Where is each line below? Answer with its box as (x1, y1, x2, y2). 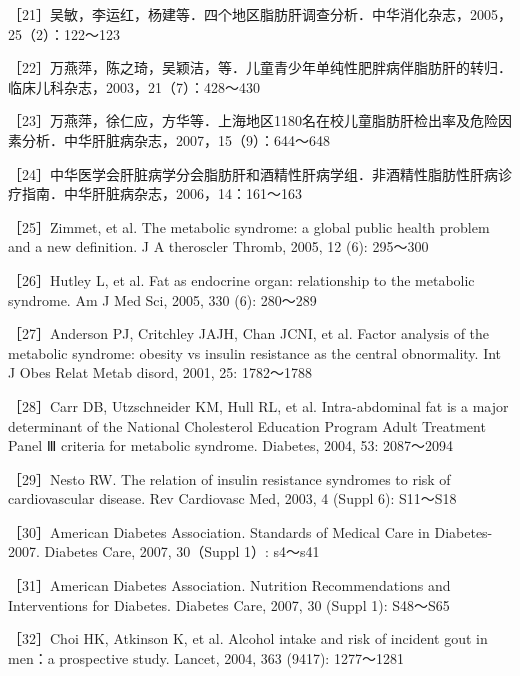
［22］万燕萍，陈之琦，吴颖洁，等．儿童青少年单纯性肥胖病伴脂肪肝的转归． (8, 57, 512, 78)
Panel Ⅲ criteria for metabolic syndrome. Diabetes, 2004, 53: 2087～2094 (8, 435, 454, 456)
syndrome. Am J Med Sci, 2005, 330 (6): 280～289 (8, 289, 317, 310)
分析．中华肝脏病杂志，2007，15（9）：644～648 (21, 129, 330, 150)
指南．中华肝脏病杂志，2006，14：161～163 (21, 183, 302, 204)
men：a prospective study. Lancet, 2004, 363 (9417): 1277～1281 (8, 647, 404, 668)
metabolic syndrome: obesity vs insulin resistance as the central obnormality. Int (8, 342, 502, 363)
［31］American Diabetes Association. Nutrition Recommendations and (8, 575, 451, 596)
